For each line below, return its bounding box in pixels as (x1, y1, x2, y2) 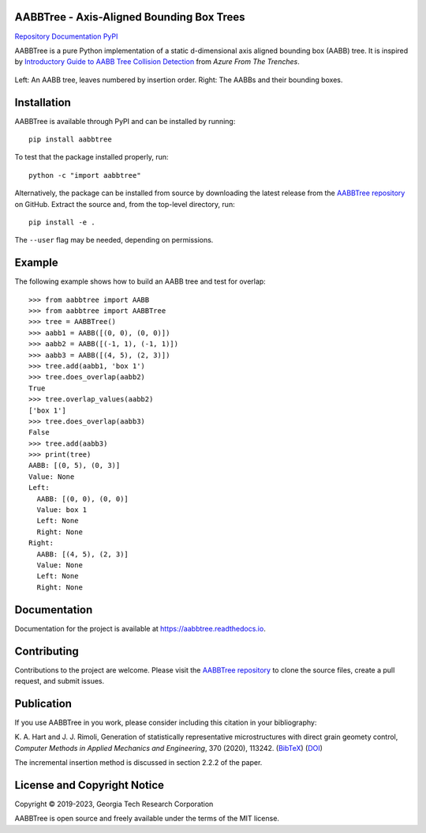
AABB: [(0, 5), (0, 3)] (28, 461, 121, 470)
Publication (14, 696, 73, 710)
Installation (14, 96, 71, 109)
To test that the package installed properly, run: (14, 153, 169, 162)
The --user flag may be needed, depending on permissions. (14, 236, 214, 245)
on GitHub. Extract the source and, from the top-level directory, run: (14, 199, 236, 209)
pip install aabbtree (28, 134, 112, 144)
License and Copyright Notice (14, 778, 165, 792)
